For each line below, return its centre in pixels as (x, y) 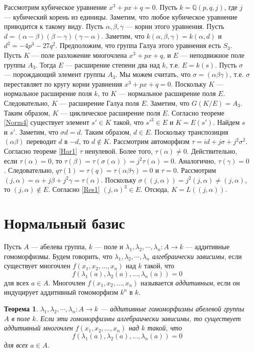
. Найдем (226, 122)
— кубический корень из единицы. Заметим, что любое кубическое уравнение (121, 16)
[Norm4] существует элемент (47, 122)
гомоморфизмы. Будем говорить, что (58, 256)
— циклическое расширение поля (110, 112)
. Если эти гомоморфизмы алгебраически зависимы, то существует (139, 318)
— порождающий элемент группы (55, 74)
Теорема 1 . (21, 308)
